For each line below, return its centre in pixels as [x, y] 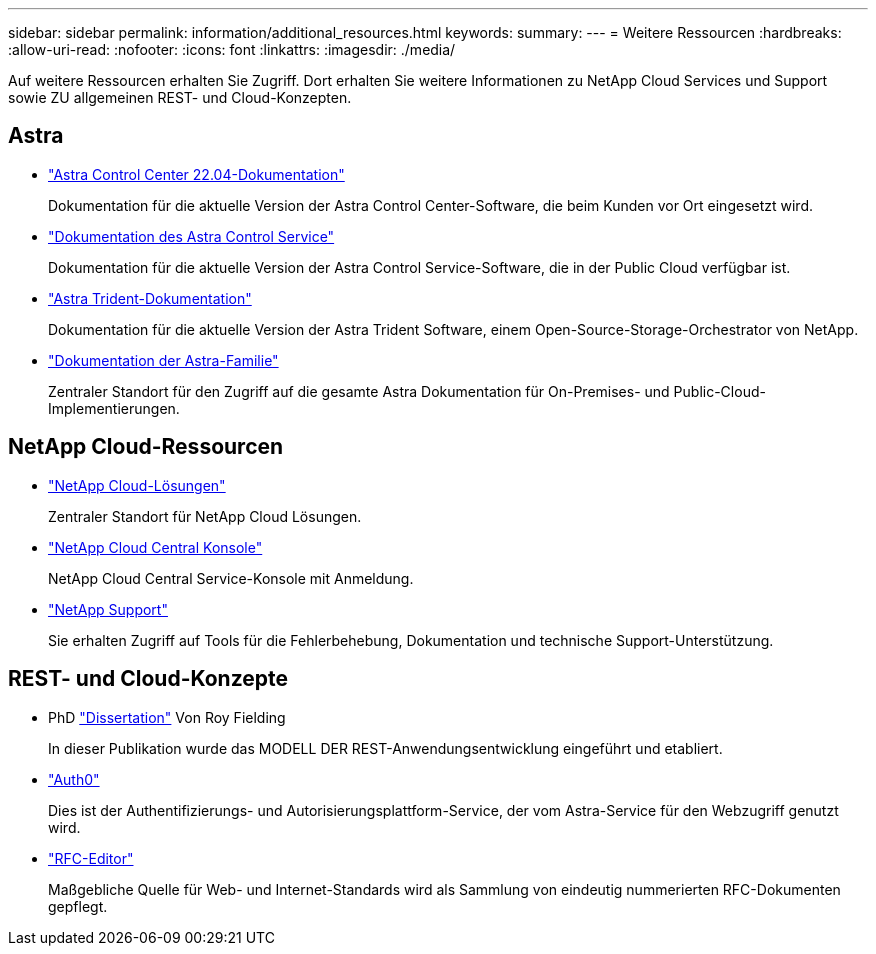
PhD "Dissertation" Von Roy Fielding [167, 717]
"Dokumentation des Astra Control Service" [191, 236]
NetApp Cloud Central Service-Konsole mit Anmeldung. [231, 578]
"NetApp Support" [108, 609]
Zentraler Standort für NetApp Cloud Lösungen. [205, 516]
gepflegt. [78, 906]
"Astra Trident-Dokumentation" [150, 298]
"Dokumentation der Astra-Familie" [163, 360]
